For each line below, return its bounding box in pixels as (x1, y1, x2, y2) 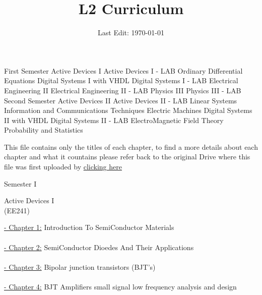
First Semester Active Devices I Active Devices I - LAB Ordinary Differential (4, 65, 243, 76)
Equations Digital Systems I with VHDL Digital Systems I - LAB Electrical (4, 75, 238, 86)
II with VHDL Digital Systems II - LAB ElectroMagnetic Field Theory (4, 114, 224, 125)
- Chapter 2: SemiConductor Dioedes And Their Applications (4, 242, 194, 252)
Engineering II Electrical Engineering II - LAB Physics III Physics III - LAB (4, 85, 241, 95)
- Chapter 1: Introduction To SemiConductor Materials (4, 222, 174, 232)
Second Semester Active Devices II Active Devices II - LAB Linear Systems (4, 95, 237, 105)
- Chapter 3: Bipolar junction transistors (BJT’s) (4, 261, 156, 272)
